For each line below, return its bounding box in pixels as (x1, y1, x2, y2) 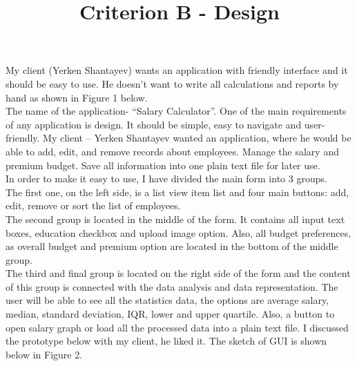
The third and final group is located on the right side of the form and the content (6, 266, 351, 280)
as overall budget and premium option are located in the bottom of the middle (6, 239, 338, 253)
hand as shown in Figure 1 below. (6, 90, 148, 104)
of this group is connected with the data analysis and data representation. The (6, 279, 338, 293)
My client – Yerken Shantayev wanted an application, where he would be (43, 131, 351, 145)
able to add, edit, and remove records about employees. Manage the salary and (6, 144, 339, 158)
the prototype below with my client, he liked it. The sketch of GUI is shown (6, 334, 327, 348)
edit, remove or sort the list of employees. (6, 198, 181, 213)
